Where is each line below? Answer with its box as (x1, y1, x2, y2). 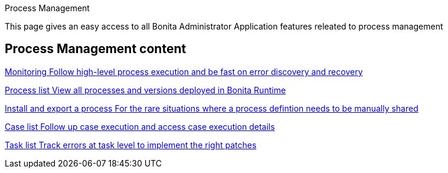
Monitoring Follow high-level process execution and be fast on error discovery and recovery (5, 66, 363, 77)
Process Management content (5, 41, 187, 57)
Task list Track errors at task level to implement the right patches (5, 139, 257, 150)
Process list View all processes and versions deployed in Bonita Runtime (5, 84, 286, 95)
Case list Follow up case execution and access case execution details (5, 121, 275, 132)
